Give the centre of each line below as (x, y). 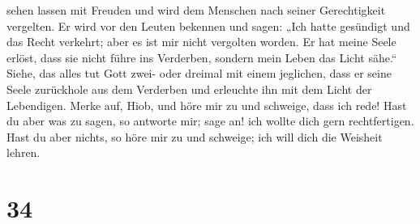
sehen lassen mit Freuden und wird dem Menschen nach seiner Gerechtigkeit (196, 10)
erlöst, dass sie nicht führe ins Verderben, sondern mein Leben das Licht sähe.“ (202, 57)
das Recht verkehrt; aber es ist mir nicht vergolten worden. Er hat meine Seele (201, 42)
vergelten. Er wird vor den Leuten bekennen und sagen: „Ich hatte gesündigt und (208, 25)
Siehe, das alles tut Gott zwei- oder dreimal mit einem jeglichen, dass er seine (199, 73)
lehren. (24, 152)
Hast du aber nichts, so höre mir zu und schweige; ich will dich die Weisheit (195, 136)
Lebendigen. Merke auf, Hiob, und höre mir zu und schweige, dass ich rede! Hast (207, 105)
